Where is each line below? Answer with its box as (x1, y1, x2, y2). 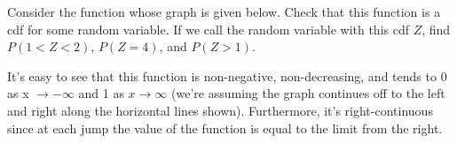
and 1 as (78, 84, 124, 102)
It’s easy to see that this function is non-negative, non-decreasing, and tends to (7, 66, 437, 85)
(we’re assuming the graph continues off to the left (171, 84, 445, 102)
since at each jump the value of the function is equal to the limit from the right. (7, 118, 443, 137)
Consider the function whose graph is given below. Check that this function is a (7, 3, 441, 20)
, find (422, 19, 451, 38)
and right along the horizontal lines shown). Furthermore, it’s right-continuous (7, 101, 433, 119)
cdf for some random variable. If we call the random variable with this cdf (7, 19, 410, 38)
